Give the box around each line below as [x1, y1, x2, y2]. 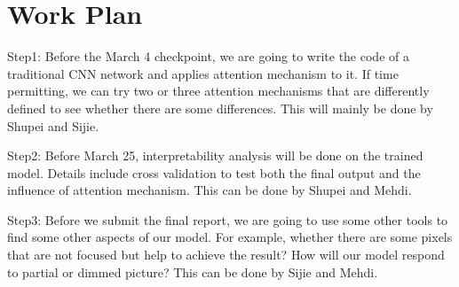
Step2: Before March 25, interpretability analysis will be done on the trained [7, 146, 423, 165]
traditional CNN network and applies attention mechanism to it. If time [7, 64, 399, 82]
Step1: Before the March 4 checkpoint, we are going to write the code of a [7, 47, 409, 66]
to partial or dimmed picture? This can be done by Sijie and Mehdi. [7, 262, 378, 281]
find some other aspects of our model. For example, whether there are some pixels [7, 228, 453, 246]
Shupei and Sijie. [7, 116, 99, 135]
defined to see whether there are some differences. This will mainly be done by [7, 98, 433, 117]
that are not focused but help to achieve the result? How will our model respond [7, 245, 445, 264]
